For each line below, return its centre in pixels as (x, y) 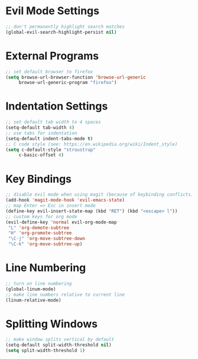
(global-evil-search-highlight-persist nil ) (61, 32)
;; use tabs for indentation (41, 133)
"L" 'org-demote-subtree (38, 228)
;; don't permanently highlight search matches (65, 27)
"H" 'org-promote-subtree (40, 233)
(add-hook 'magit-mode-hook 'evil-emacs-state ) (65, 200)
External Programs (52, 56)
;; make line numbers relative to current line (65, 295)
